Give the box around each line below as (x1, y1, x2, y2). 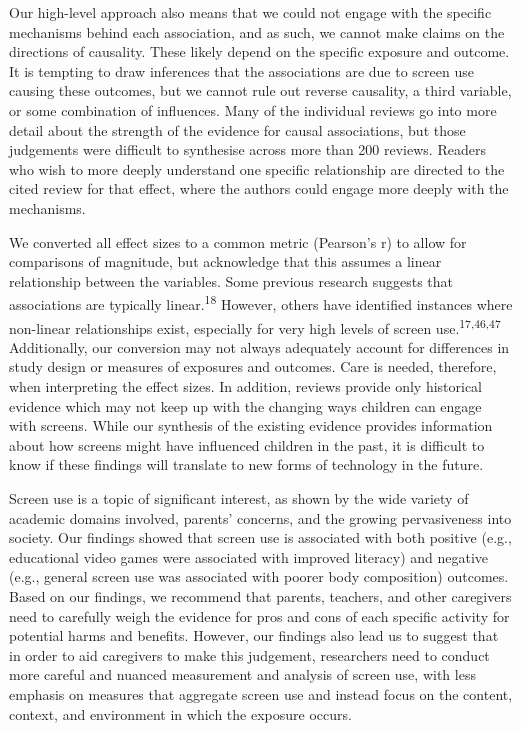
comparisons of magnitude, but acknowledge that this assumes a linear (9, 251, 442, 272)
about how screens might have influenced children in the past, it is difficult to (9, 434, 485, 455)
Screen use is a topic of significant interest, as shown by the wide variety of (9, 487, 469, 508)
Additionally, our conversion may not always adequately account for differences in (9, 336, 510, 357)
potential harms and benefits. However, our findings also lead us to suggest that (9, 625, 499, 646)
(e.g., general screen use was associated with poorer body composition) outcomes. (9, 566, 509, 587)
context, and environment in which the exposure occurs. (9, 703, 352, 724)
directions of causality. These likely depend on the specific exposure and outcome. (9, 41, 510, 62)
